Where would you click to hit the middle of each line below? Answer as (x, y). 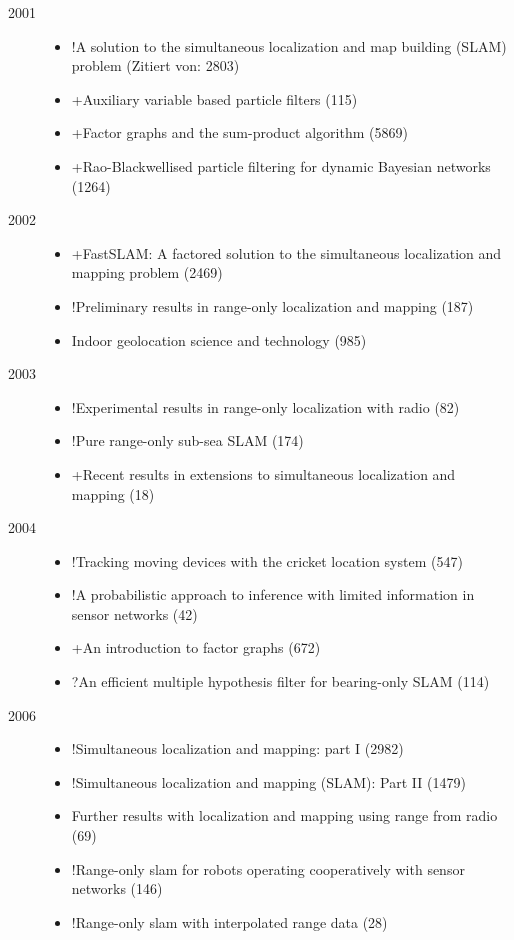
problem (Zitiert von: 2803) (155, 65)
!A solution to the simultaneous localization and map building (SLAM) (289, 45)
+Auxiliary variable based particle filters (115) (214, 98)
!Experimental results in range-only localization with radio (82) (265, 406)
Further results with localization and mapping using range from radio (284, 815)
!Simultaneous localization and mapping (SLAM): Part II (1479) (268, 781)
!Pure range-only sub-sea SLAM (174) (187, 440)
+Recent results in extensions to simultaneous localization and (263, 473)
